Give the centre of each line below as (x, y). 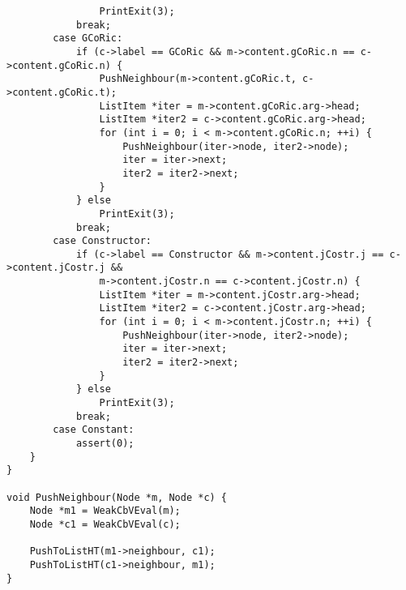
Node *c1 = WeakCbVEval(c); (105, 524)
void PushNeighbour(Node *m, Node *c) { (117, 497)
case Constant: (94, 430)
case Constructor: (102, 241)
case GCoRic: (88, 38)
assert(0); (105, 443)
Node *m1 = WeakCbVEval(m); (105, 511)
